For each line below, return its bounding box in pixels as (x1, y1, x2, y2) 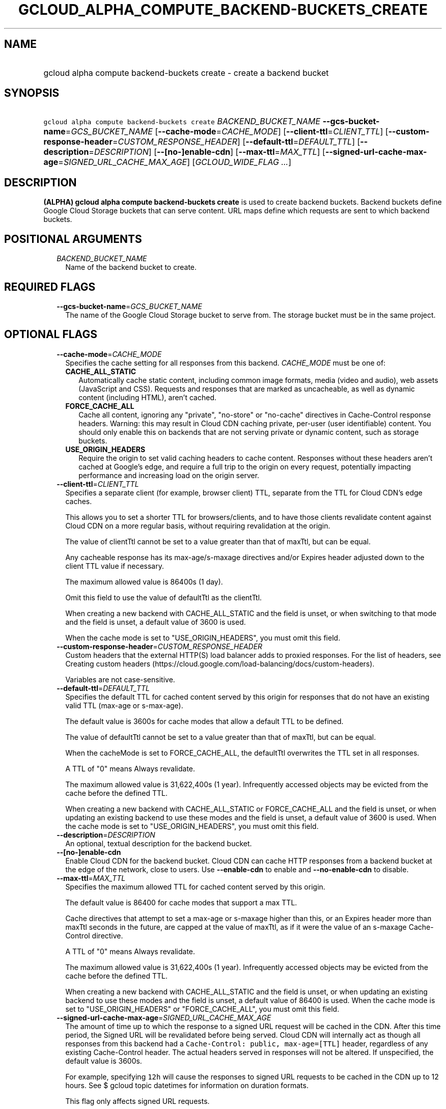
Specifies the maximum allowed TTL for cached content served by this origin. (65, 882, 325, 891)
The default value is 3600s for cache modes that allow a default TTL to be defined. (65, 716, 344, 726)
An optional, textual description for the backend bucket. (65, 839, 252, 848)
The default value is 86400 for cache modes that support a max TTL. (65, 898, 297, 907)
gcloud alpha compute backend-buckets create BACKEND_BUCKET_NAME (43, 116, 321, 127)
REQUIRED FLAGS (4, 280, 96, 293)
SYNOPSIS (4, 87, 60, 100)
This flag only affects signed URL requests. (65, 1096, 210, 1105)
